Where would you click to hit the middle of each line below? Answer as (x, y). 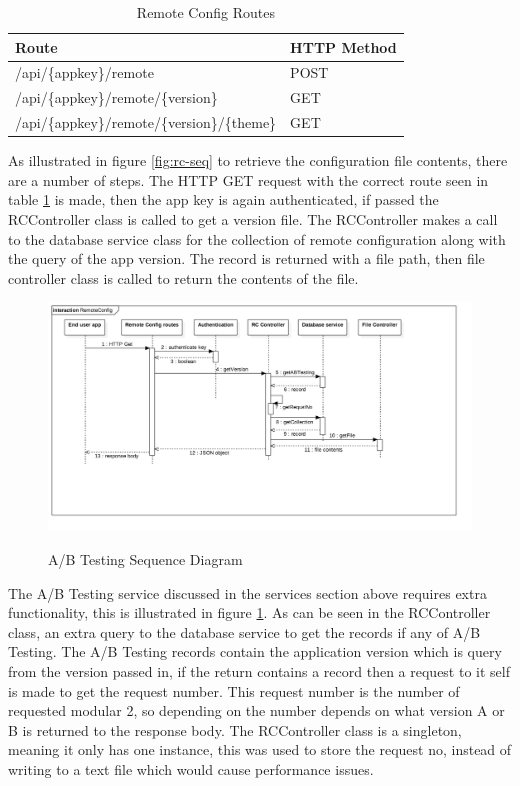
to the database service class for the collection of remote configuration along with (257, 238)
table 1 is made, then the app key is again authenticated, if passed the (223, 199)
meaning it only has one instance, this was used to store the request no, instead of (260, 749)
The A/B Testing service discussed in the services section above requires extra (247, 592)
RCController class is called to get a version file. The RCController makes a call (253, 219)
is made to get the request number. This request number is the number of (234, 690)
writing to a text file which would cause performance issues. (191, 768)
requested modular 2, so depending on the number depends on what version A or (256, 710)
